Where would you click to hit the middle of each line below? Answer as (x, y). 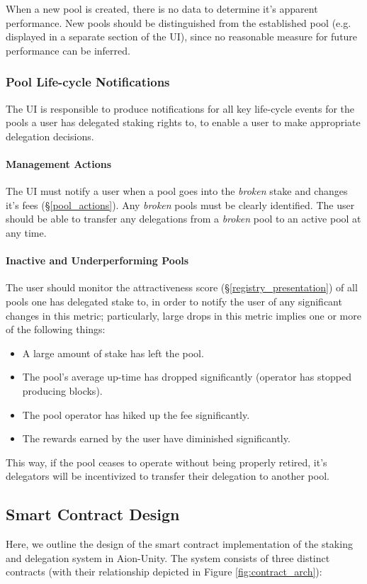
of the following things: (56, 329)
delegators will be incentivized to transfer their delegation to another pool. (168, 476)
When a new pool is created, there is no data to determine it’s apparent (162, 9)
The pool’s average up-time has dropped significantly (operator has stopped (187, 377)
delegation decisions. (50, 136)
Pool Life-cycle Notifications (88, 82)
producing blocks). (62, 390)
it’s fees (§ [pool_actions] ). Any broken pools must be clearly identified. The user (180, 204)
